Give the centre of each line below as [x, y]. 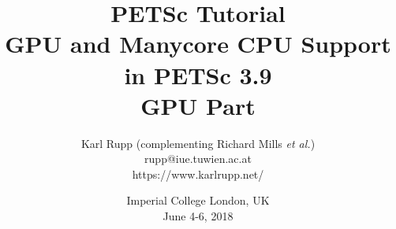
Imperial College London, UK [198, 200]
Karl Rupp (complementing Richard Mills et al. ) [198, 143]
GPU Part [198, 105]
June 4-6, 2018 [198, 216]
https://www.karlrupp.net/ [198, 174]
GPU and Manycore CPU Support [198, 44]
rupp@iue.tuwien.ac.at [198, 159]
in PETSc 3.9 [198, 74]
